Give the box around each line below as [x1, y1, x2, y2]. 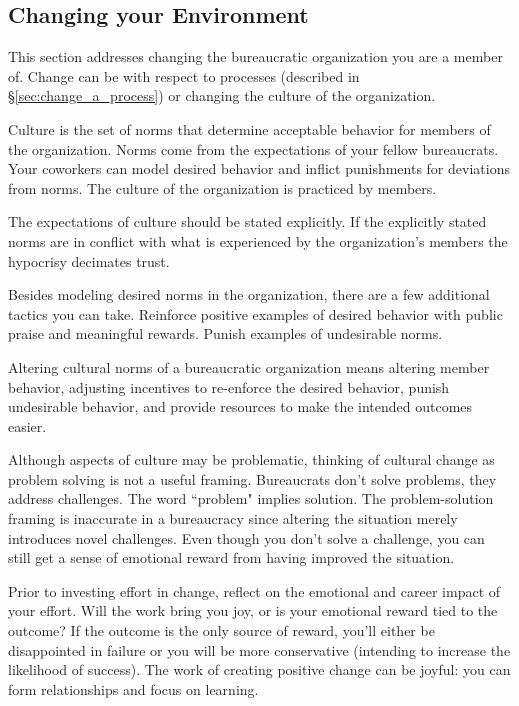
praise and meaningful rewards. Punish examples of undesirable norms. [8, 323, 443, 344]
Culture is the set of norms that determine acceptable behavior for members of [8, 118, 491, 139]
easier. [8, 415, 47, 436]
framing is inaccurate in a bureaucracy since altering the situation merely [8, 508, 458, 529]
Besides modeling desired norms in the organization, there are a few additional [8, 284, 490, 305]
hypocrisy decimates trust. [8, 250, 170, 271]
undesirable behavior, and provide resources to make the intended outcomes [8, 396, 473, 417]
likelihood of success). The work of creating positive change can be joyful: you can [8, 659, 511, 680]
